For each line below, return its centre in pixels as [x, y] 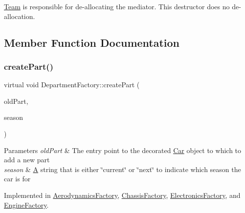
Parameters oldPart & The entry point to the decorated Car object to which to [123, 150]
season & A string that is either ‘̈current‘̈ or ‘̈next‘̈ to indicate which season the [122, 169]
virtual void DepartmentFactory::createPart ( [72, 85]
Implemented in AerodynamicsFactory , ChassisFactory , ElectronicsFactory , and [122, 195]
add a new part [27, 160]
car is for [17, 179]
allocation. [20, 16]
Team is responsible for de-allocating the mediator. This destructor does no [117, 6]
